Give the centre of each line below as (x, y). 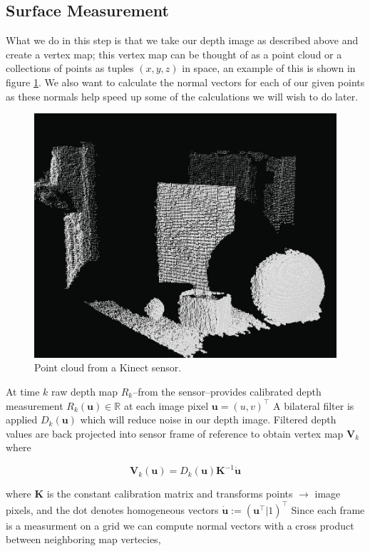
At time (23, 392)
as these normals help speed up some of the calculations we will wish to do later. (182, 96)
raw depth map (85, 392)
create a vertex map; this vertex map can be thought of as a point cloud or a (174, 54)
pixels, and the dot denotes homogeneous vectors (112, 509)
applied (22, 419)
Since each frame (328, 509)
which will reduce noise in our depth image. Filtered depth (208, 419)
